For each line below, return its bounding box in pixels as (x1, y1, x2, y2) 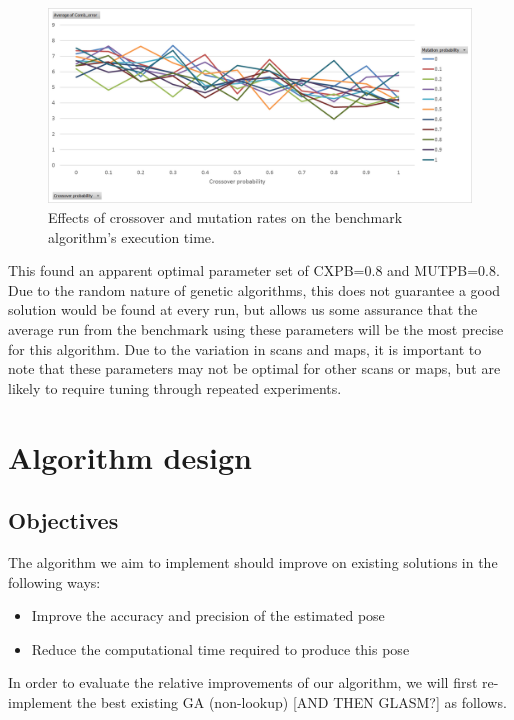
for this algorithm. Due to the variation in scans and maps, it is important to (8, 338, 482, 359)
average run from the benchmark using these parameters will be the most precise (8, 319, 504, 339)
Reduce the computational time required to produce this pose (31, 638, 410, 659)
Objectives (8, 505, 119, 536)
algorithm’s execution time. (48, 226, 215, 247)
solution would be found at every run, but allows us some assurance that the (8, 299, 478, 320)
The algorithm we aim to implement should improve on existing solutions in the (8, 551, 498, 572)
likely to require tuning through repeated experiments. (8, 377, 342, 398)
